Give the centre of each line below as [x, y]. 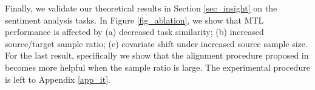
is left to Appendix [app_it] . [58, 79]
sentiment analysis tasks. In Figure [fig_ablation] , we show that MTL [134, 20]
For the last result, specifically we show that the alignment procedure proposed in [157, 55]
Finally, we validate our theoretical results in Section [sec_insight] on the [141, 8]
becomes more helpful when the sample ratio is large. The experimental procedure [157, 67]
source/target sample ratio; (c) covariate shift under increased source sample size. [156, 43]
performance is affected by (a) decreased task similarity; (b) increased [134, 32]
